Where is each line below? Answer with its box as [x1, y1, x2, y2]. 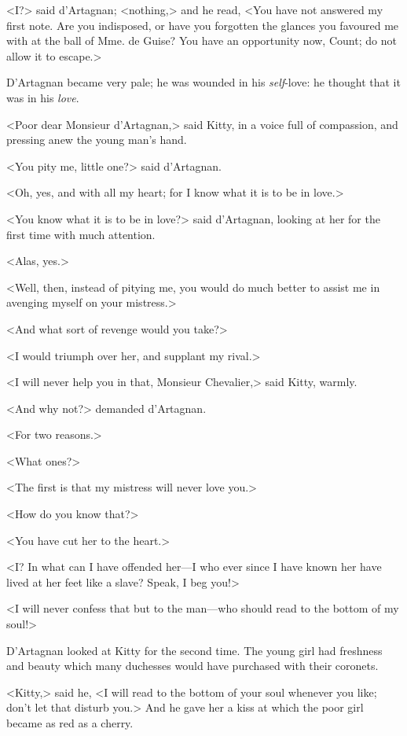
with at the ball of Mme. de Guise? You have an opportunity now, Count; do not [6, 32, 397, 49]
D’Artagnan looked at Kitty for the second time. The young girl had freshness [6, 642, 383, 658]
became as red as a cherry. [6, 715, 134, 730]
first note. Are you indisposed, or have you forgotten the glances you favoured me [6, 17, 399, 33]
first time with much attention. [6, 226, 156, 242]
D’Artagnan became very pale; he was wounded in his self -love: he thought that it [6, 74, 401, 90]
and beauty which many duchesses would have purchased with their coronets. [6, 657, 379, 674]
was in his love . [6, 89, 79, 105]
